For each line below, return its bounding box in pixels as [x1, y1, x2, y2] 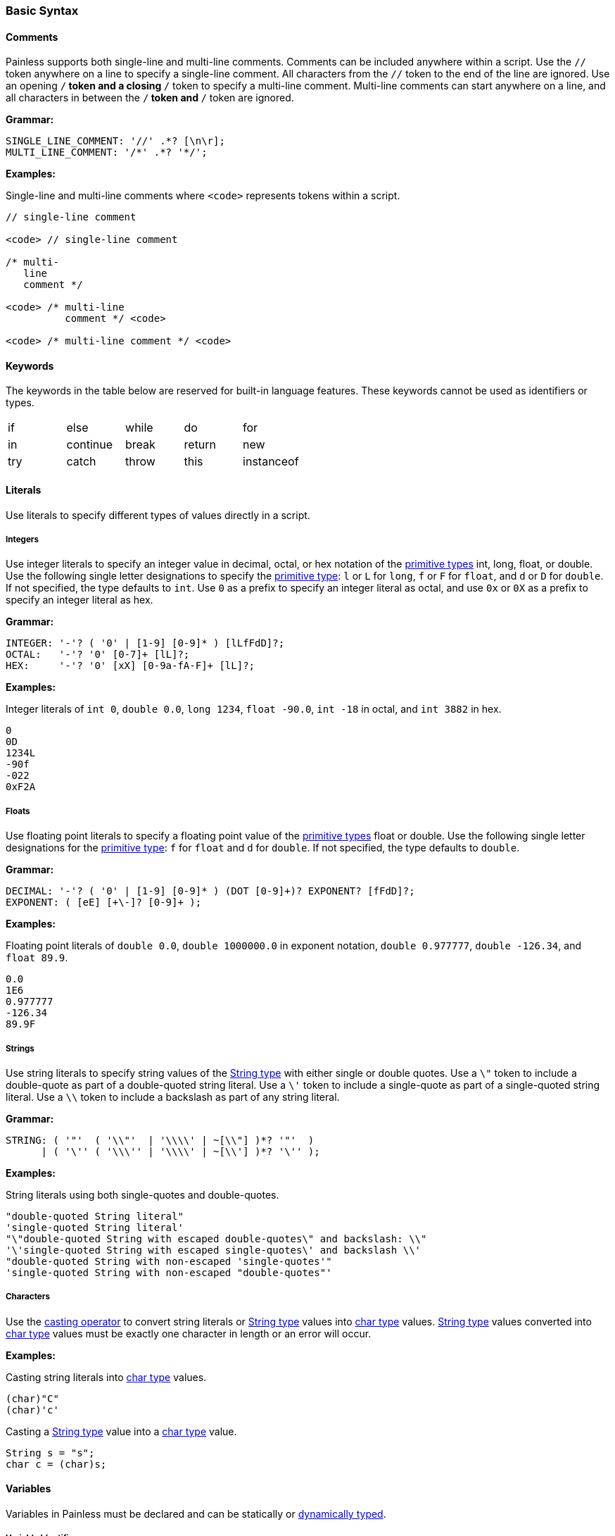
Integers [6, 535, 39, 545]
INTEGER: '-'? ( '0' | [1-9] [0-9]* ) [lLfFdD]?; [6, 637, 285, 649]
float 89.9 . [6, 951, 68, 964]
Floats [6, 806, 30, 816]
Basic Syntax [6, 4, 79, 18]
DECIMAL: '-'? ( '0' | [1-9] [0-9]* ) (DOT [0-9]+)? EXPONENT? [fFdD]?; [6, 885, 415, 897]
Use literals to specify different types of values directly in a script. [6, 508, 310, 521]
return [184, 437, 217, 452]
